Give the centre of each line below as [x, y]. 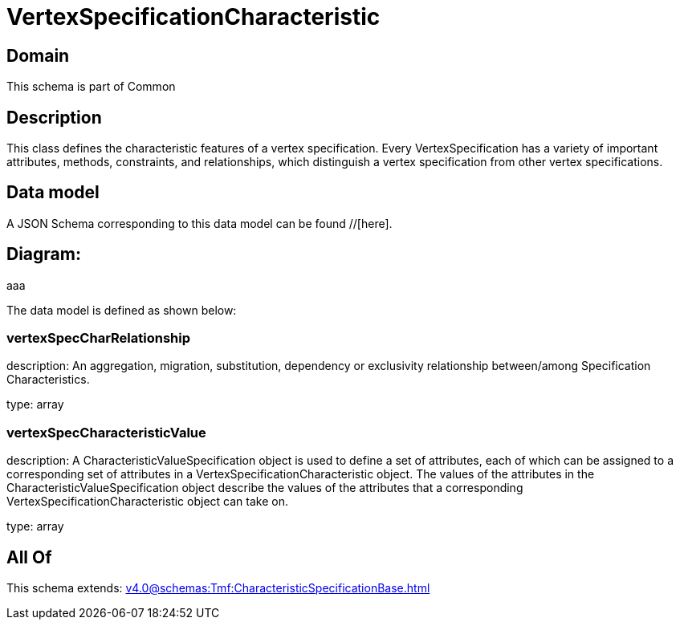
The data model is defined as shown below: [122, 310]
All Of [29, 557]
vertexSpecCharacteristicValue [106, 432]
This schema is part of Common [91, 87]
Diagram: [44, 254]
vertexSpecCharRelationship [99, 338]
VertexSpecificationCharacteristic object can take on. [147, 502]
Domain [38, 55]
